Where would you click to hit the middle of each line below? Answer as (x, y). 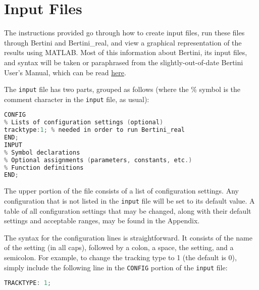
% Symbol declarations (42, 152)
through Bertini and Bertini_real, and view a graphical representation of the (123, 42)
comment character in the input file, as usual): (77, 99)
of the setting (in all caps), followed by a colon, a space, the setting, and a (119, 247)
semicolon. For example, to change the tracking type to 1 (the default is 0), (120, 257)
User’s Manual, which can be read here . (65, 72)
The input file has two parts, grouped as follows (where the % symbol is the (122, 89)
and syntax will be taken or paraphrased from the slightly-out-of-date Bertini (124, 62)
